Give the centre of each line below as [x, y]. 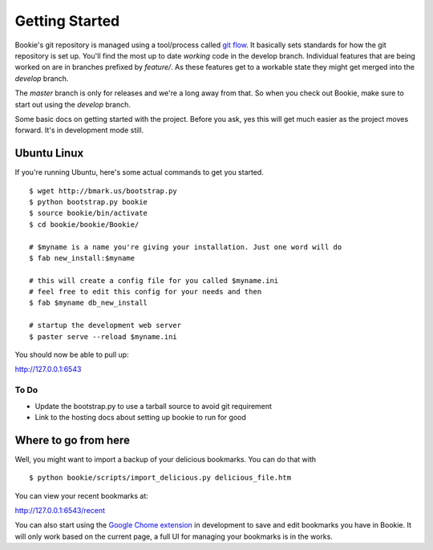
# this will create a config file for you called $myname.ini [154, 280]
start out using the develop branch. [73, 104]
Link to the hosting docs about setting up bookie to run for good [140, 417]
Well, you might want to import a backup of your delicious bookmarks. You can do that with [166, 459]
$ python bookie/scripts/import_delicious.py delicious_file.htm [160, 478]
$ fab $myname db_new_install [89, 303]
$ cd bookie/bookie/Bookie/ [84, 224]
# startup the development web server [105, 326]
